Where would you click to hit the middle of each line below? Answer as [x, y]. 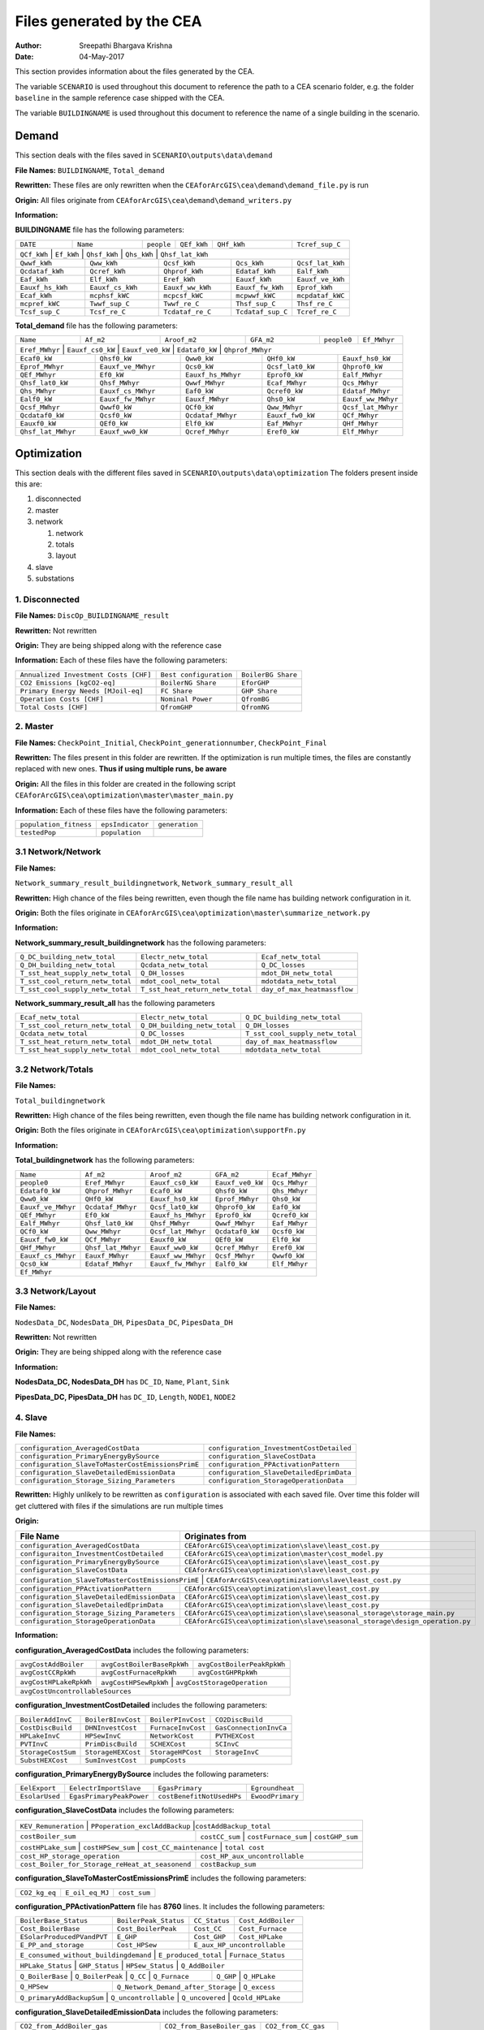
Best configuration [197, 674]
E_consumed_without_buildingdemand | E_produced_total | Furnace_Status [153, 1954]
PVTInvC [34, 1744]
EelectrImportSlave [105, 1788]
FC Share [177, 691]
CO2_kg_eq [38, 1892]
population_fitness [56, 824]
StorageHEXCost [113, 1752]
